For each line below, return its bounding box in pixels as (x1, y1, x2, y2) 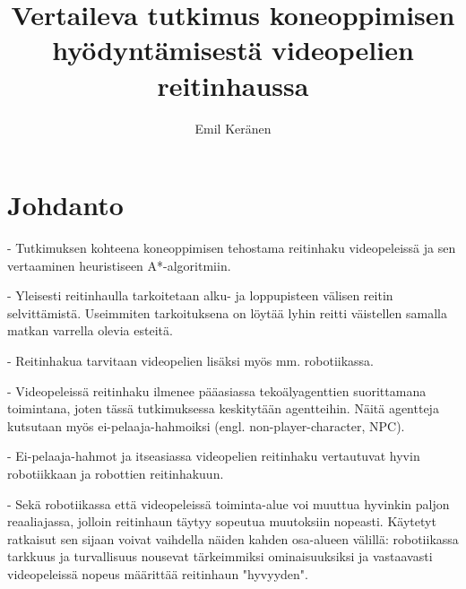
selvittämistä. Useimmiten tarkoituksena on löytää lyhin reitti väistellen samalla (7, 303, 447, 322)
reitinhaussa (157, 66, 309, 103)
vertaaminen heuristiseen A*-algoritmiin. (7, 256, 231, 274)
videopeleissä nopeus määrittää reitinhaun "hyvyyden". (7, 564, 308, 583)
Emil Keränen (194, 118, 272, 137)
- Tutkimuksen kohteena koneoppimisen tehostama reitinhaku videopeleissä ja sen (7, 238, 456, 257)
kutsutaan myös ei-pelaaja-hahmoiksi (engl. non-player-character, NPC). (7, 416, 405, 435)
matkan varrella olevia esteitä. (7, 321, 173, 340)
